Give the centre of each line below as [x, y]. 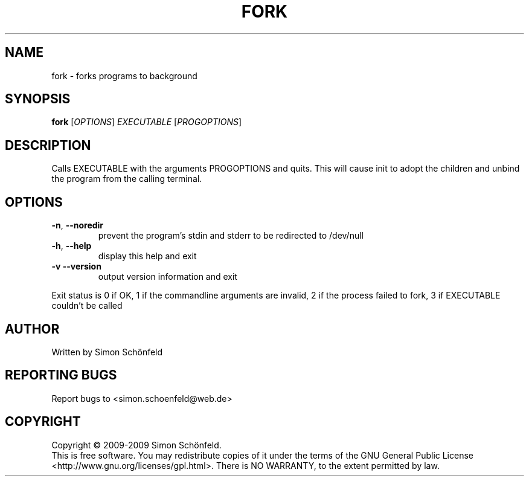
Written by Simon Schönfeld [107, 352]
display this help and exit [147, 256]
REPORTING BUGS [61, 375]
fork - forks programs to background [124, 76]
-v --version [76, 266]
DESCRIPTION [48, 145]
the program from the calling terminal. [127, 179]
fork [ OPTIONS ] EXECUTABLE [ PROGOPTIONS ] [147, 122]
